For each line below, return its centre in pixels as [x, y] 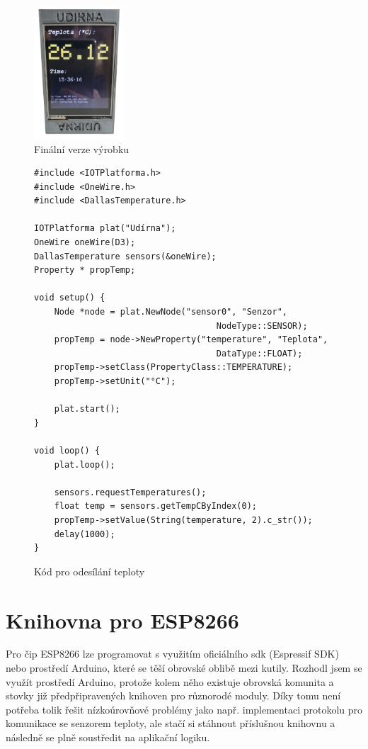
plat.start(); [87, 409]
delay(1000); [85, 534]
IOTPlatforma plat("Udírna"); [105, 229]
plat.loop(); [85, 464]
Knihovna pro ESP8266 [122, 620]
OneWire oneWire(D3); [85, 243]
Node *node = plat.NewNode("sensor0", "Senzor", [171, 312]
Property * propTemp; [85, 270]
